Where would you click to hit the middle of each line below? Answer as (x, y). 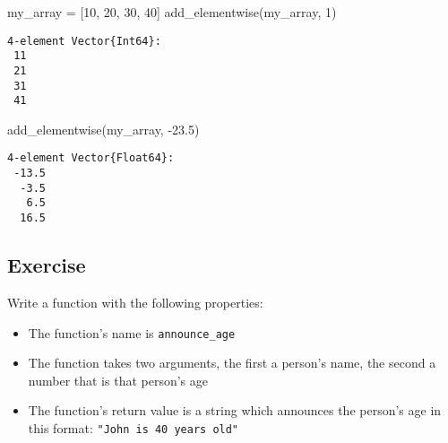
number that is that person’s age (118, 380)
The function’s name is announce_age (132, 332)
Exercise (47, 265)
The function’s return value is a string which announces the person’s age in (235, 410)
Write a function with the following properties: (135, 302)
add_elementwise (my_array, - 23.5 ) (103, 129)
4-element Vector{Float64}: (91, 158)
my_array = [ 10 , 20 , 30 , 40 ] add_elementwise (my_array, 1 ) (172, 12)
